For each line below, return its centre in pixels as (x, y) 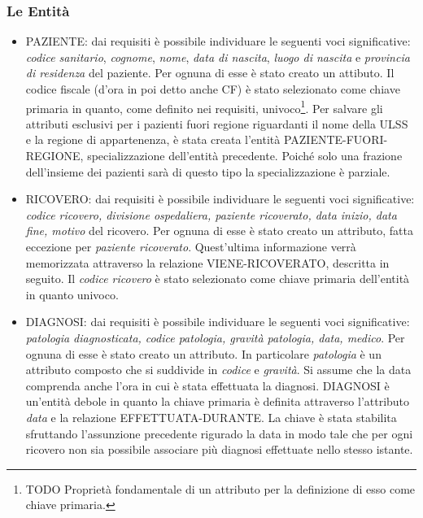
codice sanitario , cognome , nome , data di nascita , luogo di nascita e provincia (218, 57)
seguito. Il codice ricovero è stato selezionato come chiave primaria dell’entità (218, 279)
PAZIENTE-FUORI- (336, 139)
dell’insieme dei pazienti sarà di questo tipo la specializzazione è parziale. (208, 171)
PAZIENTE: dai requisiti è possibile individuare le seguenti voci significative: (218, 41)
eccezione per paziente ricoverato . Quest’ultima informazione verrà (191, 246)
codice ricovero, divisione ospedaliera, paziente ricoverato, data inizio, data (211, 214)
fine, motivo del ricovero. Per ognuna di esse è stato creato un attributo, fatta (219, 231)
